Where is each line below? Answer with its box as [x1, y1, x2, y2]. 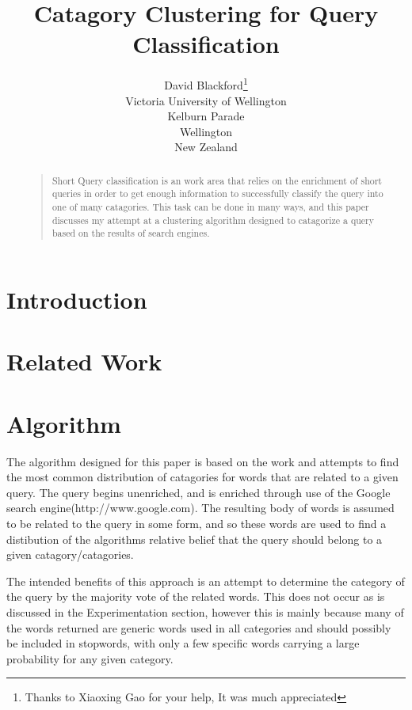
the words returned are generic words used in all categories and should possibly [6, 619, 391, 636]
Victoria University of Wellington [125, 92, 287, 108]
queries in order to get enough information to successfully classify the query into [51, 187, 383, 200]
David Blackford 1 [164, 74, 248, 93]
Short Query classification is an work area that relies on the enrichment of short [51, 173, 382, 187]
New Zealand [174, 139, 238, 155]
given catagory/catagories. [6, 546, 134, 563]
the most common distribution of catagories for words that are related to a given [6, 469, 399, 485]
